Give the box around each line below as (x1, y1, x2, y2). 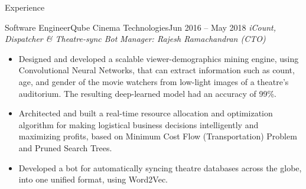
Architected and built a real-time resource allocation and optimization (18, 107, 273, 119)
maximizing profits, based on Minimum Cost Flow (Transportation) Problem (18, 130, 297, 142)
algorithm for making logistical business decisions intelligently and (18, 118, 259, 131)
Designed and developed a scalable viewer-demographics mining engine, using (18, 52, 299, 64)
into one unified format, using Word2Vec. (18, 173, 168, 185)
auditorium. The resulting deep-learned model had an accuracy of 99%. (18, 87, 276, 99)
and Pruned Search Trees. (18, 141, 112, 154)
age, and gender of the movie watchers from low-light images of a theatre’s (18, 75, 289, 87)
